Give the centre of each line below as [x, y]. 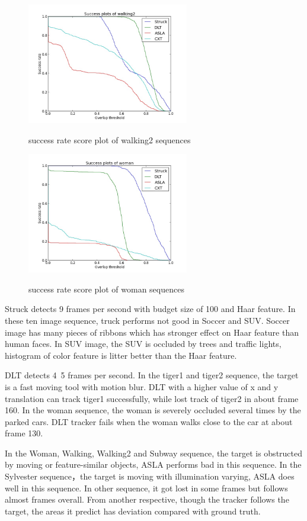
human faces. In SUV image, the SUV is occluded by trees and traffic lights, [143, 344]
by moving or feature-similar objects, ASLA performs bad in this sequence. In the [153, 464]
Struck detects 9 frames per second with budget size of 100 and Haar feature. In [150, 309]
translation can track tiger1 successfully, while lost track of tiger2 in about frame [152, 398]
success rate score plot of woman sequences [106, 289]
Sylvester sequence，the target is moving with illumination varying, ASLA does [150, 476]
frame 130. [24, 433]
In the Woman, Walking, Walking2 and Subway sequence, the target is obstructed [154, 453]
